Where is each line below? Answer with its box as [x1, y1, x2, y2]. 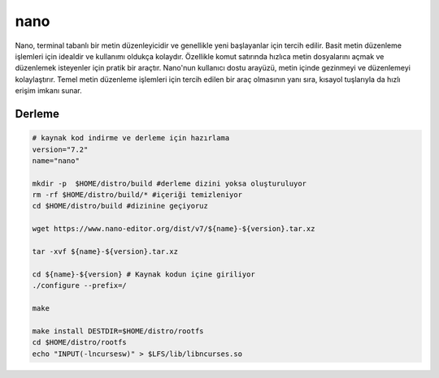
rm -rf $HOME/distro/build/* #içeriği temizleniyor [32, 191, 243, 200]
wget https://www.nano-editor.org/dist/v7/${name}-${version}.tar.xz [32, 224, 315, 234]
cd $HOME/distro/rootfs [32, 337, 128, 347]
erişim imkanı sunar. [15, 86, 82, 96]
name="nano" [32, 156, 80, 165]
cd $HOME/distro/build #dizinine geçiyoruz [32, 201, 209, 211]
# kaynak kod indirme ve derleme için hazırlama [32, 134, 230, 143]
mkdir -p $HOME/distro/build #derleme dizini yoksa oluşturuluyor [32, 178, 307, 188]
